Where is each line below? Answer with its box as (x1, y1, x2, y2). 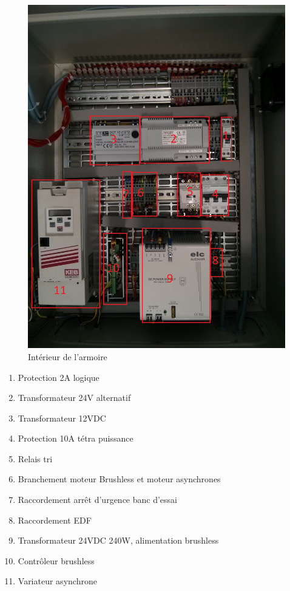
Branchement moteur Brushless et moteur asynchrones (18, 473, 221, 485)
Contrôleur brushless (18, 554, 95, 567)
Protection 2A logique (18, 371, 99, 383)
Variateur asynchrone (18, 575, 97, 587)
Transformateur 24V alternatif (18, 391, 131, 404)
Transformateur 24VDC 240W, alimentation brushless (18, 534, 219, 547)
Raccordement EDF (18, 513, 92, 526)
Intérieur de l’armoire (28, 350, 107, 363)
